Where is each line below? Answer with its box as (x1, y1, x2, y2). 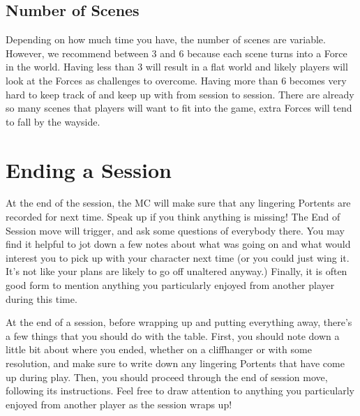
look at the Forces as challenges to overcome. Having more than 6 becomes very (6, 73, 347, 87)
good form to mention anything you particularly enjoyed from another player (6, 278, 335, 292)
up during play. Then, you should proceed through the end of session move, (6, 369, 328, 384)
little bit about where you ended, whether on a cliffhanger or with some (6, 342, 312, 357)
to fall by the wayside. (6, 114, 100, 128)
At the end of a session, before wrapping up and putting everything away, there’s (6, 315, 352, 329)
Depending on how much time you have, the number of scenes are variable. (6, 32, 326, 47)
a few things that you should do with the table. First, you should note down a (6, 328, 340, 343)
